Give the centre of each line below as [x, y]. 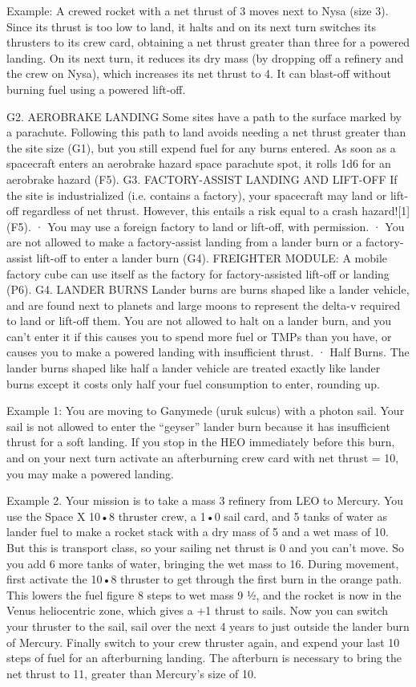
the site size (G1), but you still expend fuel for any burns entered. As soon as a [201, 147]
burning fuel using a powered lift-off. [96, 89]
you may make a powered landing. [90, 473]
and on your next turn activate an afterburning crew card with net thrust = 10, [203, 458]
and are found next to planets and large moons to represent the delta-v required [204, 305]
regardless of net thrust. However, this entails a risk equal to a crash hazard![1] [216, 211]
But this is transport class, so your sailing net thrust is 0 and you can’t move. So [206, 547]
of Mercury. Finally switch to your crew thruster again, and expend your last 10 [203, 642]
